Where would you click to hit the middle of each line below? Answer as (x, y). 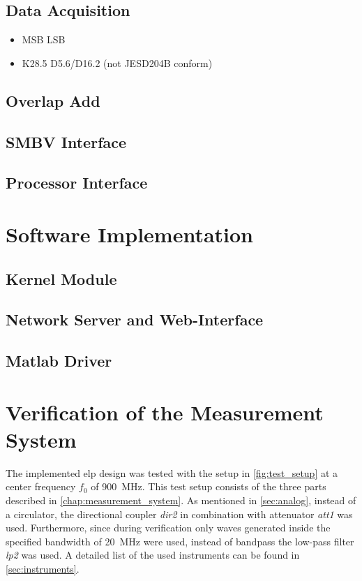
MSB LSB (44, 39)
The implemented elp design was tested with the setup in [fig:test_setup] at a (172, 472)
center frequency (41, 486)
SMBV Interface (66, 141)
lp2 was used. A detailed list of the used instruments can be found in (153, 555)
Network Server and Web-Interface (135, 319)
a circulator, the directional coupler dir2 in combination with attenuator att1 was (179, 514)
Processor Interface (77, 183)
